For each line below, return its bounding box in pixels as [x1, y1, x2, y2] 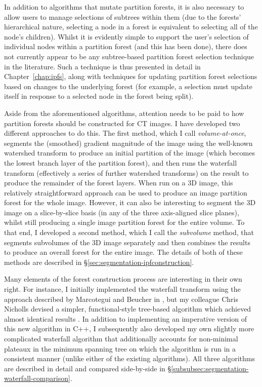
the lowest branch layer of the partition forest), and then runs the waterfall [4, 157, 237, 168]
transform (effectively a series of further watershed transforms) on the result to [4, 167, 249, 178]
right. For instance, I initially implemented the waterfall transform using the [4, 284, 241, 294]
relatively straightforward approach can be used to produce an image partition [4, 187, 247, 198]
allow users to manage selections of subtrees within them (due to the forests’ [4, 11, 241, 22]
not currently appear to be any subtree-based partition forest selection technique [4, 51, 254, 61]
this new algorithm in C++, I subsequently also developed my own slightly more [4, 323, 254, 334]
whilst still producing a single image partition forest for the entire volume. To [4, 217, 245, 227]
